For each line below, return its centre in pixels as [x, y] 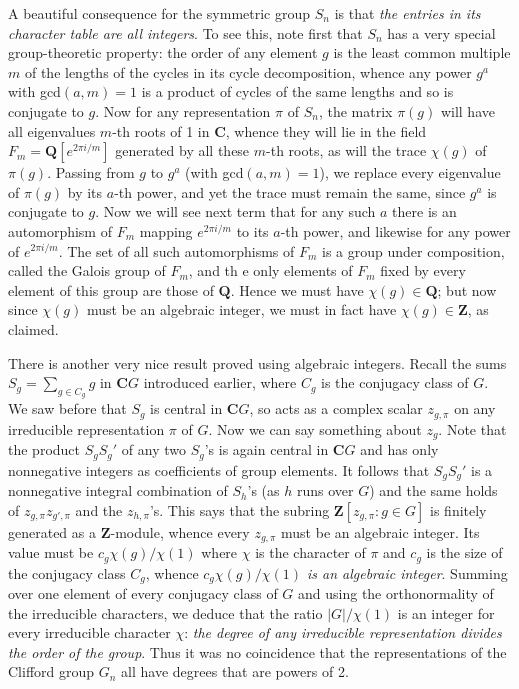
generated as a [52, 531]
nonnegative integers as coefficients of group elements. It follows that [219, 469]
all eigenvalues [52, 130]
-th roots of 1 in [161, 130]
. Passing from [91, 172]
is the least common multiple [422, 52]
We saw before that [67, 408]
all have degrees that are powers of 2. [235, 671]
